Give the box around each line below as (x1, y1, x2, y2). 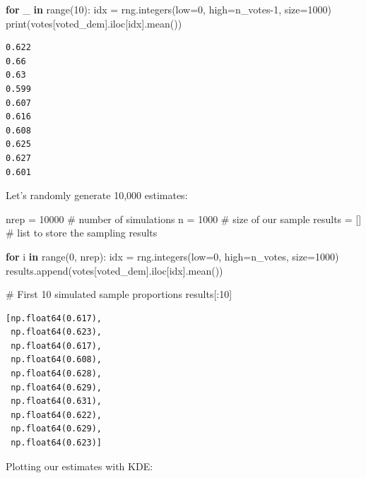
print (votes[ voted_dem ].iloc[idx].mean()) (6, 16, 182, 30)
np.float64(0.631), (11, 396, 102, 407)
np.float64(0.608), (11, 354, 102, 365)
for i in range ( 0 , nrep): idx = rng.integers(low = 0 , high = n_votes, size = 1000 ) (6, 249, 339, 263)
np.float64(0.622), (11, 410, 102, 420)
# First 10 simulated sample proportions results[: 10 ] (6, 287, 232, 301)
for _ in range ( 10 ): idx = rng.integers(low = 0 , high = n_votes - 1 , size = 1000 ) (6, 2, 331, 16)
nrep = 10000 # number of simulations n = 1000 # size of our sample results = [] (6, 211, 362, 226)
